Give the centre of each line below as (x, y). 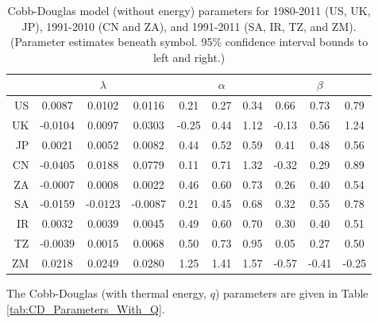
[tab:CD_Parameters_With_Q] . (86, 308)
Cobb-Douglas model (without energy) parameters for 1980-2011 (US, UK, (189, 10)
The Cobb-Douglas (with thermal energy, (106, 293)
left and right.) (189, 57)
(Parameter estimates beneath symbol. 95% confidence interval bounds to (189, 42)
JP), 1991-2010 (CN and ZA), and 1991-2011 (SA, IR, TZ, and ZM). (189, 26)
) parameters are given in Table (291, 293)
